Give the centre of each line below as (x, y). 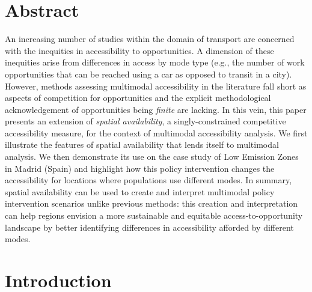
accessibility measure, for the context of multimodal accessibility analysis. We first (156, 132)
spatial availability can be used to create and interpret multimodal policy (140, 191)
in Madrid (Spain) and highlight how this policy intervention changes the (140, 168)
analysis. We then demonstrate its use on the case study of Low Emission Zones (152, 157)
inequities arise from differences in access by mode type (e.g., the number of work (155, 62)
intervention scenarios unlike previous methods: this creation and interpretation (151, 203)
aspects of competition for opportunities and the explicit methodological (138, 98)
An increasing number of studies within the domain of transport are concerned (150, 39)
